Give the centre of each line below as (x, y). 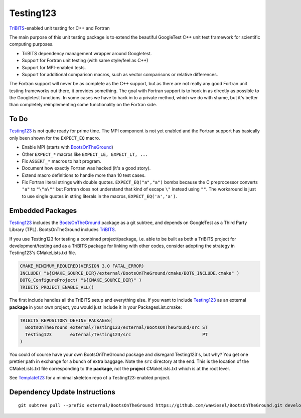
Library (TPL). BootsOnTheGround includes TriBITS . (63, 230)
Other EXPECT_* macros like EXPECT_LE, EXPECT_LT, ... (85, 154)
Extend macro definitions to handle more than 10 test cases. (84, 175)
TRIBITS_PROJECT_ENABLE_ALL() (57, 287)
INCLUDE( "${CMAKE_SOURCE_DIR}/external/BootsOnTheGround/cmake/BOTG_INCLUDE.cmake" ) (130, 273)
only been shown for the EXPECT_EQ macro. (55, 138)
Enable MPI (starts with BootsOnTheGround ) (68, 147)
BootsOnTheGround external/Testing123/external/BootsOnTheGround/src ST (117, 328)
